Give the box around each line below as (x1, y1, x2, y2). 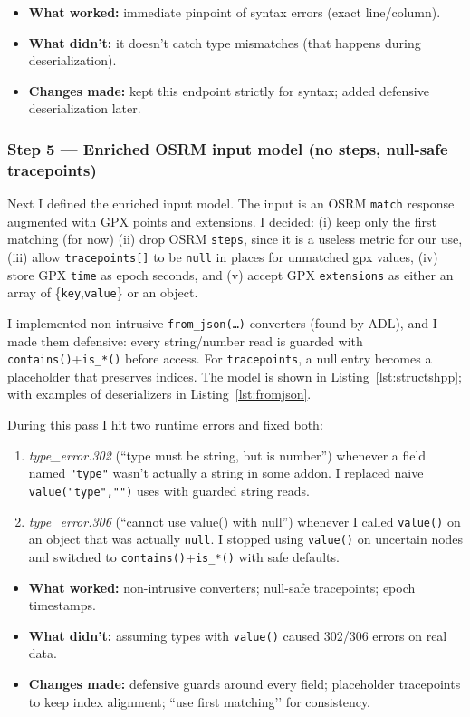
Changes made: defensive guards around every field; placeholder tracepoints (28, 673, 461, 693)
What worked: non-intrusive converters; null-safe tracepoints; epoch (28, 577, 416, 596)
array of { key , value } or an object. (7, 283, 198, 302)
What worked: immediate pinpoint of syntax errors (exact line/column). (28, 3, 441, 21)
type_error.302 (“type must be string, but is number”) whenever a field (28, 445, 427, 464)
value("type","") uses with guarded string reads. (28, 480, 310, 499)
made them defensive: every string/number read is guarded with (7, 331, 363, 350)
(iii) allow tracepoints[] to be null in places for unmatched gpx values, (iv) (7, 247, 438, 266)
